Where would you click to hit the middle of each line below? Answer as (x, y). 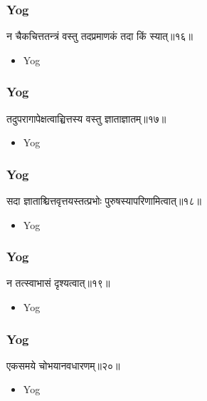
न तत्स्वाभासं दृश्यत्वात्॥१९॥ (58, 283)
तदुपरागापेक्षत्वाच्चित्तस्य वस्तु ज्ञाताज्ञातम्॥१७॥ (86, 118)
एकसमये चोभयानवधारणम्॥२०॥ (63, 365)
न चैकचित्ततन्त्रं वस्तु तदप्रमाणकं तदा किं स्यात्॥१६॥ (100, 36)
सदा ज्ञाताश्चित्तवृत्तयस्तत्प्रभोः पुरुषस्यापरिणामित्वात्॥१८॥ (104, 201)
